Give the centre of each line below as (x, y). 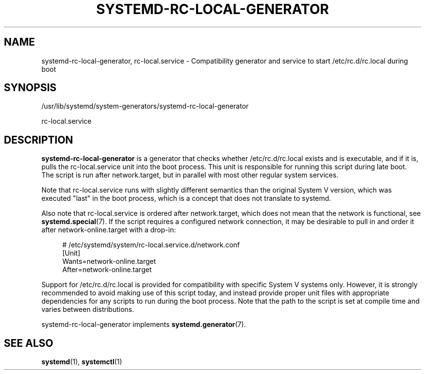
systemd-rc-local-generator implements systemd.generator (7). (144, 325)
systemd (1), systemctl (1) (82, 362)
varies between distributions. (88, 309)
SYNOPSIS (30, 88)
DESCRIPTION (39, 140)
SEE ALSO (29, 343)
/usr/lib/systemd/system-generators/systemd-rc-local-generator (145, 106)
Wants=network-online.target (109, 261)
